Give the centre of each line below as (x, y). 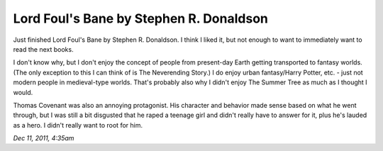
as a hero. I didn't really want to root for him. (78, 125)
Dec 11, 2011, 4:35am (44, 138)
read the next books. (43, 49)
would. (23, 92)
